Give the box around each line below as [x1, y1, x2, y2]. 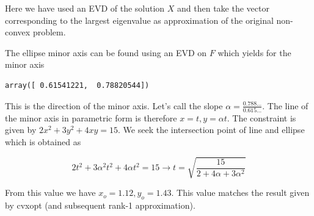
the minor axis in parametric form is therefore [5, 111, 177, 124]
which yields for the [217, 46, 291, 59]
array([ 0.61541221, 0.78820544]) [5, 81, 150, 90]
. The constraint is [227, 111, 296, 124]
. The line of [262, 99, 309, 112]
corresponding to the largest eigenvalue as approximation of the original [5, 13, 274, 26]
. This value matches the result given [171, 186, 310, 199]
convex [5, 26, 31, 38]
